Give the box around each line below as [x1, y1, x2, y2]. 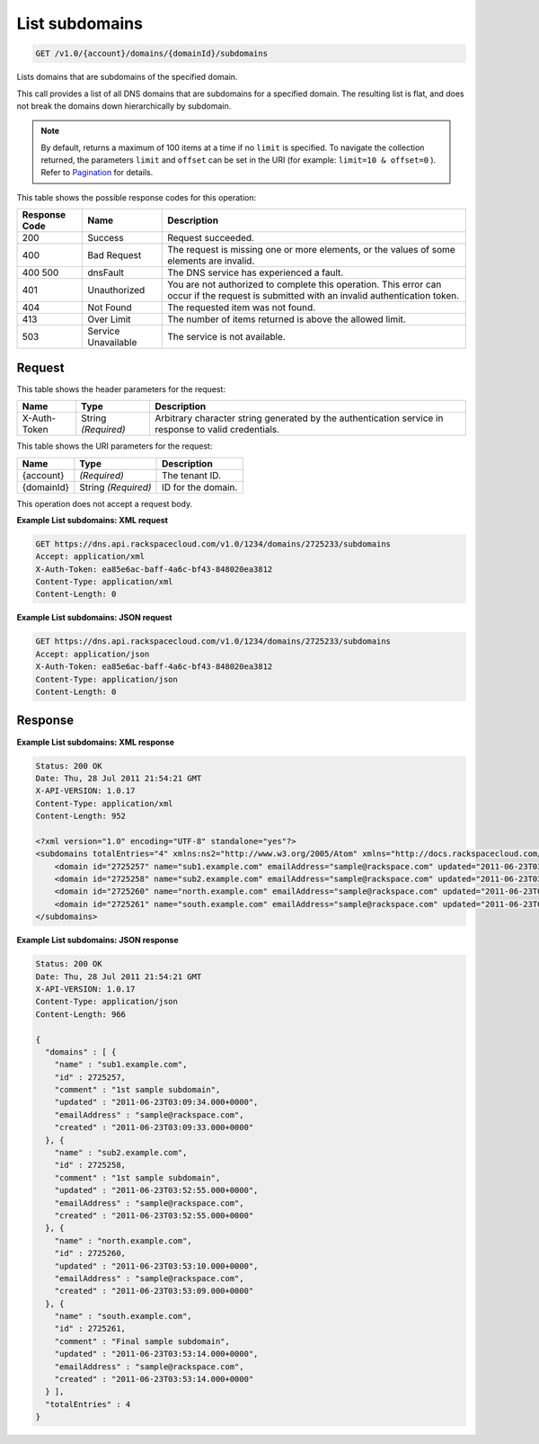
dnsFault [87, 266, 125, 279]
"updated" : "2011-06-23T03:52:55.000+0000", [54, 1185, 259, 1196]
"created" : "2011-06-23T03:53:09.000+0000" [54, 1286, 254, 1297]
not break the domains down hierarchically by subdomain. [16, 100, 232, 111]
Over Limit [87, 313, 131, 325]
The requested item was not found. [167, 301, 316, 314]
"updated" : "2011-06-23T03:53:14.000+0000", [54, 1349, 259, 1359]
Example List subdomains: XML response [16, 736, 175, 747]
